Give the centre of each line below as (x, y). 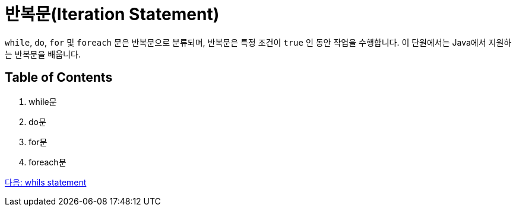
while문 (43, 101)
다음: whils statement (46, 182)
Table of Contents (59, 78)
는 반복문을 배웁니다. (43, 54)
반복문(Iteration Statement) (112, 14)
